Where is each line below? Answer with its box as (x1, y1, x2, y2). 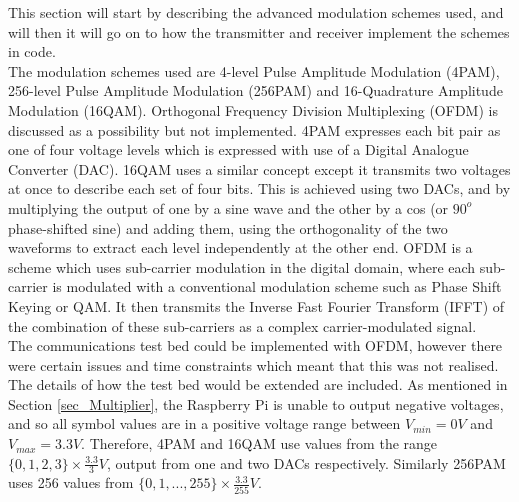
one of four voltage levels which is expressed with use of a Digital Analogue (8, 139, 469, 160)
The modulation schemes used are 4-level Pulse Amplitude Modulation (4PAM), (8, 60, 500, 81)
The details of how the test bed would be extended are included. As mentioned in (8, 374, 508, 395)
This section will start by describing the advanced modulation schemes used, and (8, 2, 504, 22)
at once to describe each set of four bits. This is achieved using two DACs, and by (8, 178, 511, 199)
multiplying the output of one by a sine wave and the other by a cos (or (8, 197, 449, 218)
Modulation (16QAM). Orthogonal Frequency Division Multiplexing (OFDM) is (8, 99, 498, 120)
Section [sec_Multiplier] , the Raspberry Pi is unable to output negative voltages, (8, 393, 504, 414)
